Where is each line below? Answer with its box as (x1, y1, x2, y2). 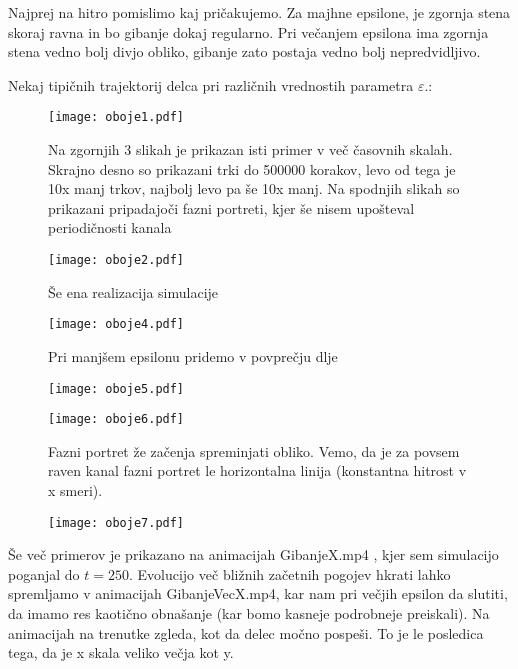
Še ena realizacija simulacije (48, 281, 219, 302)
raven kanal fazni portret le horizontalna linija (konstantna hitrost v (48, 460, 467, 481)
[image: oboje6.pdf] (48, 412, 185, 427)
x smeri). (48, 480, 103, 500)
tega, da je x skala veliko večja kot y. (8, 642, 234, 663)
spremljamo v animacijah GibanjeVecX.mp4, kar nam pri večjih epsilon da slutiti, (8, 583, 508, 604)
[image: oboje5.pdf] (48, 381, 185, 396)
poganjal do (8, 563, 80, 584)
